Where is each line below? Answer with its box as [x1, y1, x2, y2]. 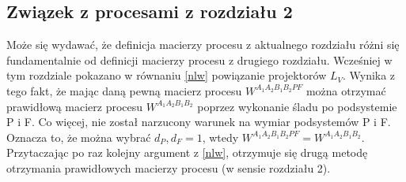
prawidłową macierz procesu [6, 98, 143, 114]
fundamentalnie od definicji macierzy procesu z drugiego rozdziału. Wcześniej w [6, 51, 393, 68]
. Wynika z [342, 67, 396, 84]
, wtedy [202, 128, 239, 145]
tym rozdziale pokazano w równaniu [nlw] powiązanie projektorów [6, 67, 327, 84]
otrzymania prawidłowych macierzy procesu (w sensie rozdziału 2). [6, 159, 331, 176]
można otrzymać [305, 82, 386, 98]
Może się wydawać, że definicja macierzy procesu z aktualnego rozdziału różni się [6, 36, 400, 53]
